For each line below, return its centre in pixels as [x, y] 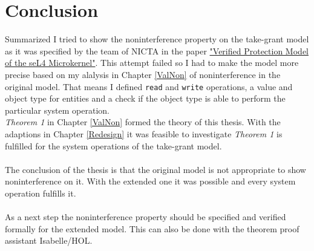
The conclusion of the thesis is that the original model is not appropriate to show [155, 169]
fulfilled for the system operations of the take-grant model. [113, 145]
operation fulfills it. [41, 193]
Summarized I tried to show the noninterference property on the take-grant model [157, 39]
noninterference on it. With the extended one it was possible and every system [150, 181]
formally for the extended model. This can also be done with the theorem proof [152, 228]
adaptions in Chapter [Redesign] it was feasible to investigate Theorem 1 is [144, 133]
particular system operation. [57, 110]
